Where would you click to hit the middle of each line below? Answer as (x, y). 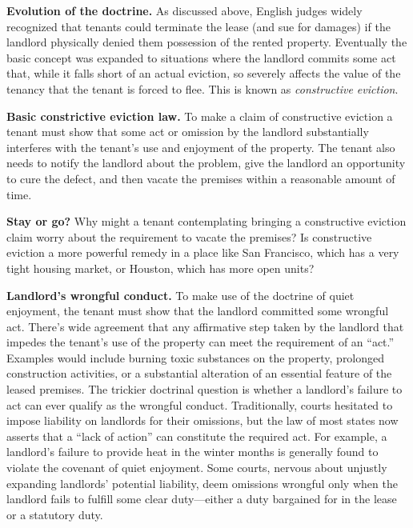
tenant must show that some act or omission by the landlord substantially (188, 132)
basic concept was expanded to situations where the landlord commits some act (201, 57)
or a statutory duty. (55, 514)
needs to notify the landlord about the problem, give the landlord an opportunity (206, 163)
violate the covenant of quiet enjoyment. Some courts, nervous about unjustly (197, 468)
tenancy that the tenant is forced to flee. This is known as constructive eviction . (202, 88)
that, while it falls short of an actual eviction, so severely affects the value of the (204, 73)
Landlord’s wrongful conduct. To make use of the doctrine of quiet (180, 295)
